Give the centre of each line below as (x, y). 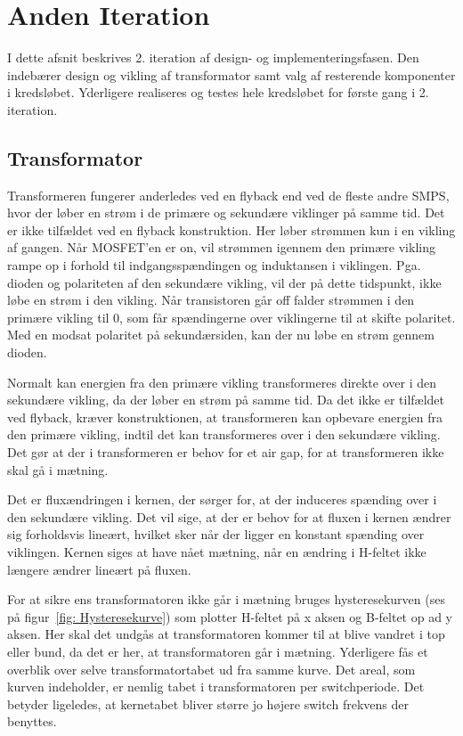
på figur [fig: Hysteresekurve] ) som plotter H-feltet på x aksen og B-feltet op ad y (230, 616)
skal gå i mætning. (58, 469)
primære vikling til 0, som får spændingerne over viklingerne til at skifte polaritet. (231, 317)
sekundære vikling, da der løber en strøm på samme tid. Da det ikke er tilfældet (226, 400)
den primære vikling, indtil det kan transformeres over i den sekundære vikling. (224, 434)
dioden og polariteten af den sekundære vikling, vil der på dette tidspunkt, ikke (224, 282)
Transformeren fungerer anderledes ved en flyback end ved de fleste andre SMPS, (228, 195)
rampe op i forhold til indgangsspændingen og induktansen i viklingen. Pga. (214, 265)
